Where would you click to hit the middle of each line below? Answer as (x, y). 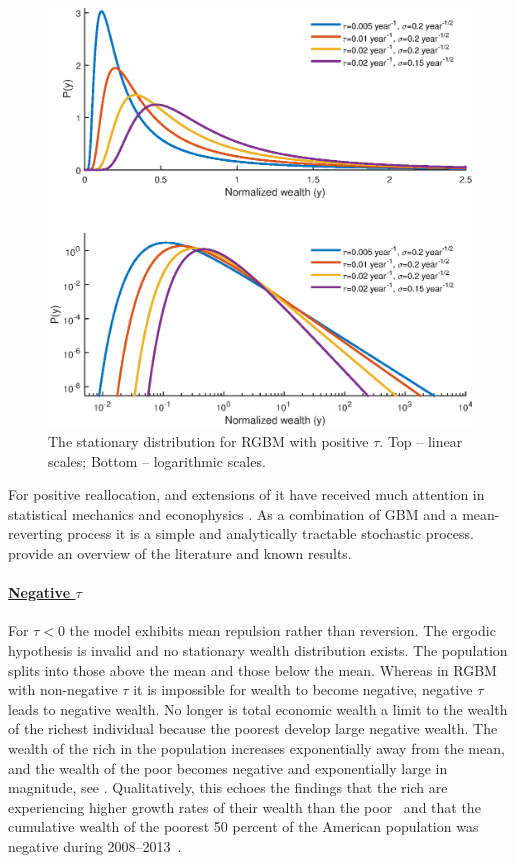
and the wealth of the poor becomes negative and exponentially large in (228, 767)
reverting (35, 533)
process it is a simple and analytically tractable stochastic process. (270, 533)
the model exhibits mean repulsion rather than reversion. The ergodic (282, 630)
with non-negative (63, 689)
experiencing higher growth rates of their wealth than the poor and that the (244, 806)
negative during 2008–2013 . (95, 845)
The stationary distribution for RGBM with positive (208, 441)
